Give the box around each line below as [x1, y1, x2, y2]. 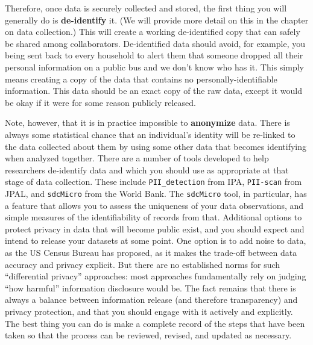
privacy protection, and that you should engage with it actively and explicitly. [5, 305, 293, 317]
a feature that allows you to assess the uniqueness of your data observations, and [5, 199, 304, 211]
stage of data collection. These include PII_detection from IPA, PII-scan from [5, 175, 302, 188]
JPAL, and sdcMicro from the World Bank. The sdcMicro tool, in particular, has [5, 187, 307, 199]
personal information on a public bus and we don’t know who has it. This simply [5, 60, 304, 73]
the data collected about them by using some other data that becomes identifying [5, 140, 306, 152]
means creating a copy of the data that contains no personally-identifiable [5, 72, 277, 85]
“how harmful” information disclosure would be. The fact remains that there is [5, 281, 296, 294]
